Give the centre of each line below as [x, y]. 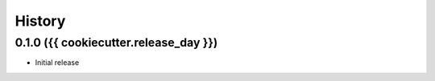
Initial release [57, 63]
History [40, 21]
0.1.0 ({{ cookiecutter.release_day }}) [116, 43]
